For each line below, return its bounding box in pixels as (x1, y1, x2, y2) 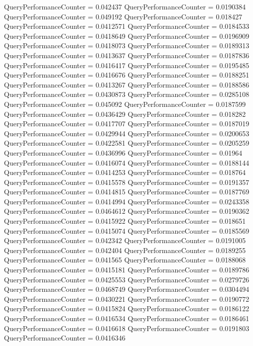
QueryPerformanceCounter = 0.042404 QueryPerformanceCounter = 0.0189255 (4, 245, 246, 255)
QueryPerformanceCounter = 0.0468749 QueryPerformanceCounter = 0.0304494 (4, 284, 250, 294)
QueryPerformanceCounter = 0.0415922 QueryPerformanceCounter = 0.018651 (4, 216, 246, 226)
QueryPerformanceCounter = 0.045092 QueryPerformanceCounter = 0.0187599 (4, 98, 246, 109)
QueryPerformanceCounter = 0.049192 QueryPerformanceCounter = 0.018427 (4, 11, 243, 21)
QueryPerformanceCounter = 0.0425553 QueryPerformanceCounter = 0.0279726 (4, 274, 250, 284)
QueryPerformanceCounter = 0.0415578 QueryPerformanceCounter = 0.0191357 (4, 176, 250, 187)
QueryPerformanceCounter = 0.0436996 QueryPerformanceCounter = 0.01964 (4, 147, 243, 158)
